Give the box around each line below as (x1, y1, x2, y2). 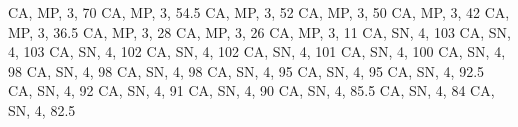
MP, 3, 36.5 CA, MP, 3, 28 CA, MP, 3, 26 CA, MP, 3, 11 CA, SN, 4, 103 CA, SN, (8, 21, 511, 42)
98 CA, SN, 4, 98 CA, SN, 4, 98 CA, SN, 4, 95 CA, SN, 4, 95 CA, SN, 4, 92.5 (8, 60, 485, 81)
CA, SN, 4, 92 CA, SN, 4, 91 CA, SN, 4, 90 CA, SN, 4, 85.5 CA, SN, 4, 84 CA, (8, 80, 495, 101)
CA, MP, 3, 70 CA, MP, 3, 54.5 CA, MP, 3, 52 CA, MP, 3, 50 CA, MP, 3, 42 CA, (8, 2, 510, 22)
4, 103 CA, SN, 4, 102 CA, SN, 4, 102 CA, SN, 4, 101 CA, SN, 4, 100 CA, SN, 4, (8, 41, 506, 62)
